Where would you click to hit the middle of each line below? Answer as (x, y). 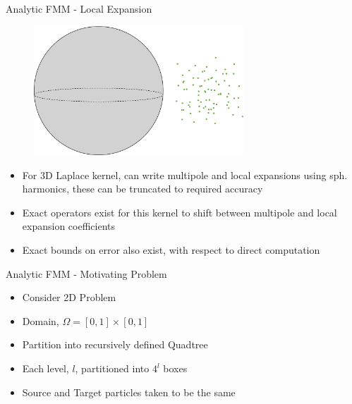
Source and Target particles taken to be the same (129, 392)
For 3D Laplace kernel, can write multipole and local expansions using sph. (185, 175)
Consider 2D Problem (69, 297)
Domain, (41, 320)
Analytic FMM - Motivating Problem (86, 273)
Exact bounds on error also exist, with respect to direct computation (171, 250)
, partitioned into (112, 368)
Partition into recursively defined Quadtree (115, 344)
